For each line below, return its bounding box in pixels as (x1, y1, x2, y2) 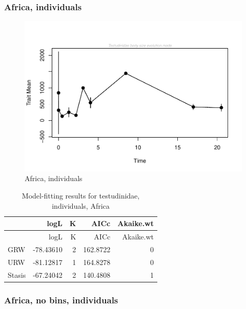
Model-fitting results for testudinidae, (22, 190, 140, 201)
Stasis (8, 269, 26, 280)
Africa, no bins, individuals (4, 293, 118, 306)
